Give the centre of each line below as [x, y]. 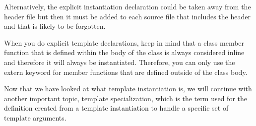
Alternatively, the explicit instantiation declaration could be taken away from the [128, 6]
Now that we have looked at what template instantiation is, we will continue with [128, 89]
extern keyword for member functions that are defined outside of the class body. [126, 72]
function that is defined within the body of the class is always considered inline [124, 52]
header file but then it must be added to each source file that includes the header [127, 16]
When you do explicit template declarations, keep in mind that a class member [124, 42]
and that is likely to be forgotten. [55, 26]
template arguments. [35, 117]
